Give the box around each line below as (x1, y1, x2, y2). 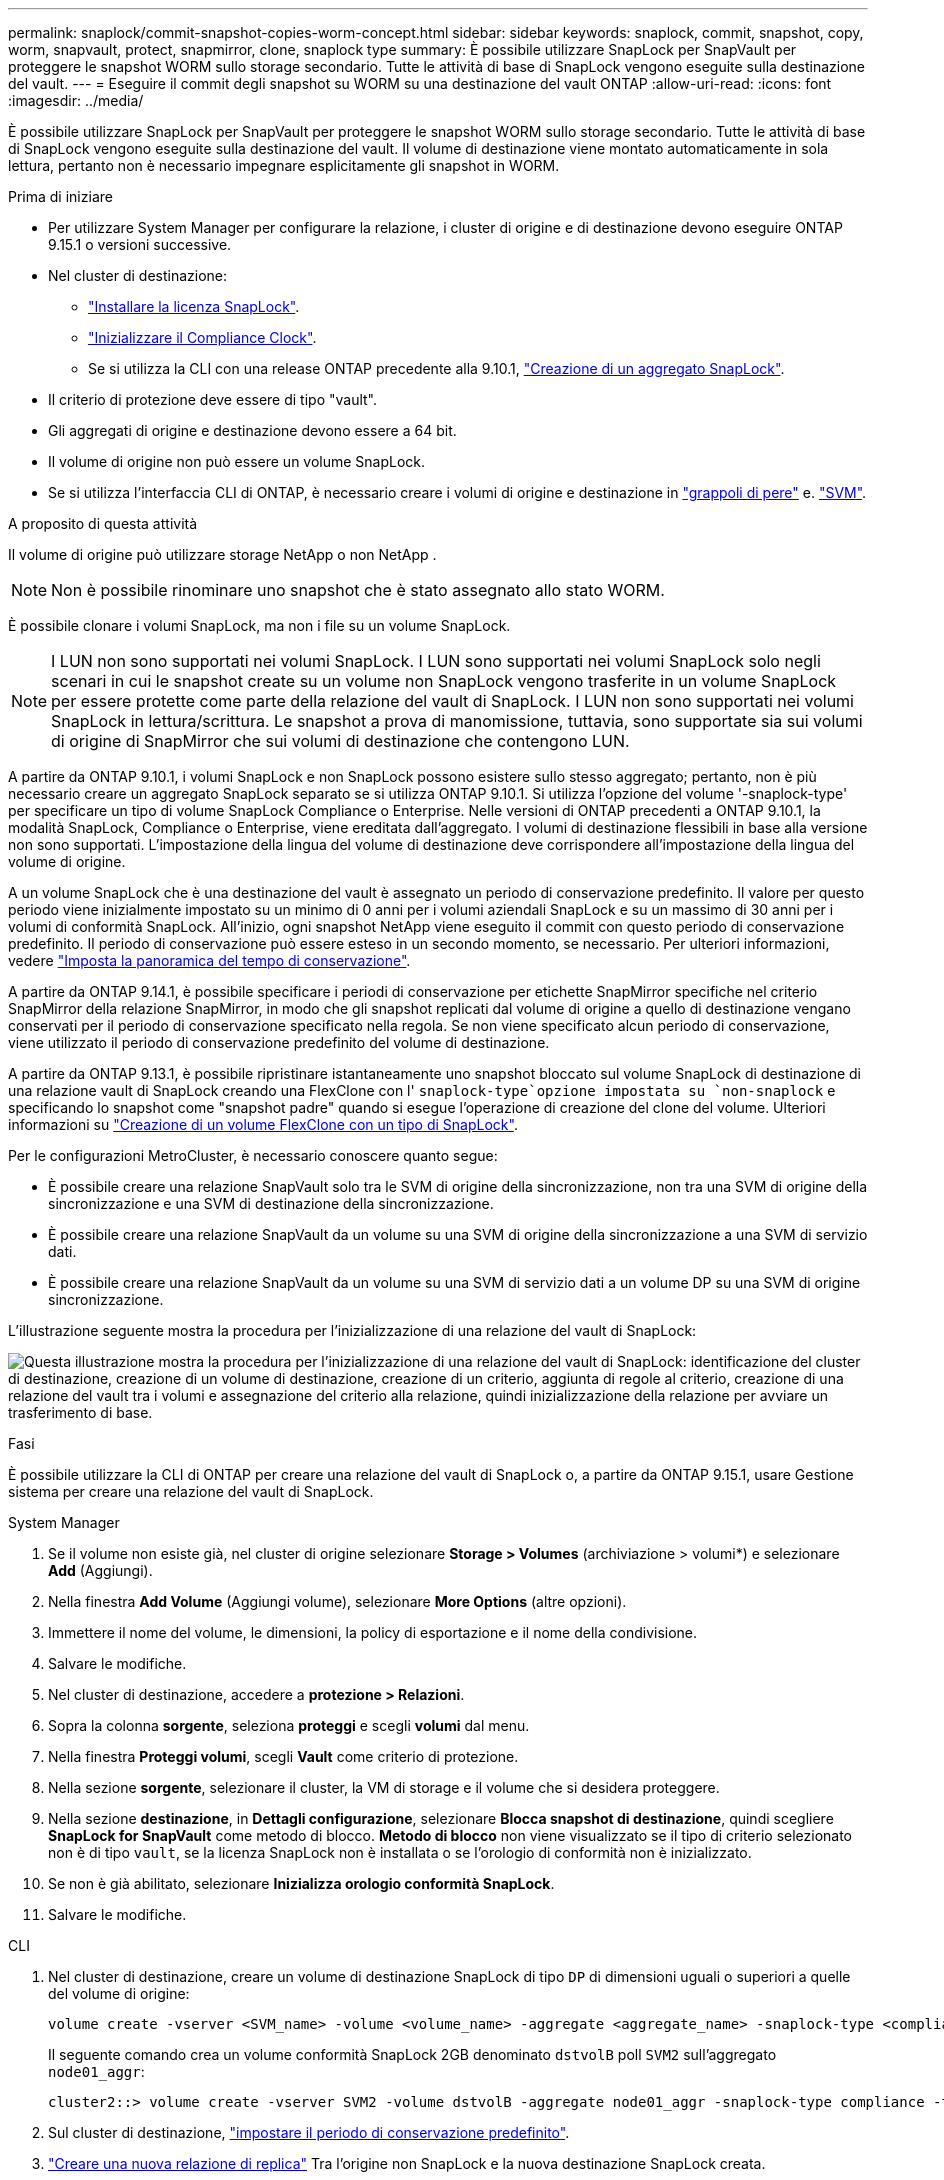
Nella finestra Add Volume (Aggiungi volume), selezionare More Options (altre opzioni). (48, 1593, 627, 1610)
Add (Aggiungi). (48, 1562, 153, 1579)
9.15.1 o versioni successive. (48, 236, 232, 253)
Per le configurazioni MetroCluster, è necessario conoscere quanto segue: (8, 1147, 498, 1164)
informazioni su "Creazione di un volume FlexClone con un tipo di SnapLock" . (8, 1116, 518, 1133)
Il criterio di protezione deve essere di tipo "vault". (48, 391, 378, 408)
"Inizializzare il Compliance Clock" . (88, 329, 317, 346)
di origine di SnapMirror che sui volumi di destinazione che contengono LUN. (51, 731, 630, 751)
